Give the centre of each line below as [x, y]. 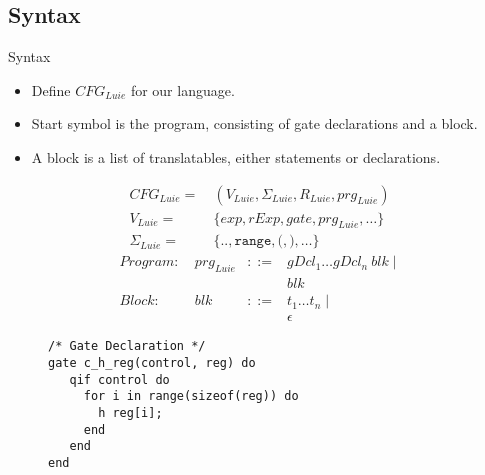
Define [51, 89]
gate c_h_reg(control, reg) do [152, 363]
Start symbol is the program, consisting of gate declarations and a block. [254, 123]
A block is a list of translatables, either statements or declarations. [236, 156]
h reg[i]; [130, 413]
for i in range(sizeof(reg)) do [191, 396]
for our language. [182, 89]
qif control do [119, 379]
